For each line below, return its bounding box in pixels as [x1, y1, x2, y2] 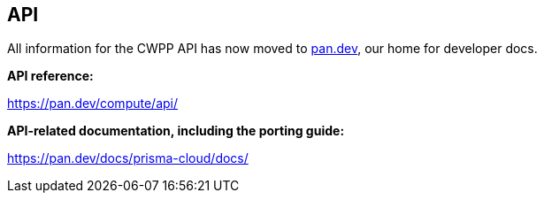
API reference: [7, 68, 94, 84]
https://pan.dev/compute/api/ [7, 96, 179, 112]
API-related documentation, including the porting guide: [7, 123, 345, 139]
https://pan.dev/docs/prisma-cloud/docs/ [7, 150, 249, 166]
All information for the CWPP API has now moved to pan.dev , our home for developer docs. [7, 41, 538, 57]
